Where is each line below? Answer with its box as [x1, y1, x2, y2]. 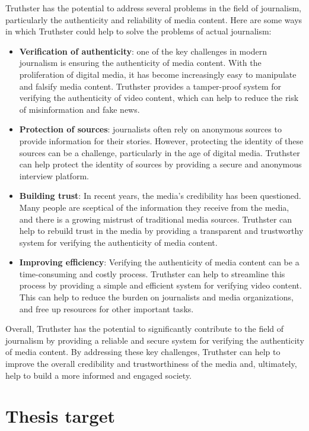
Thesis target [5, 404, 115, 428]
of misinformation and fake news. [19, 103, 140, 115]
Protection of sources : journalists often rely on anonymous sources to [19, 123, 282, 135]
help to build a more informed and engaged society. [5, 369, 192, 381]
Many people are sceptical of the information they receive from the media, [19, 201, 289, 213]
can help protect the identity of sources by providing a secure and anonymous [19, 158, 302, 170]
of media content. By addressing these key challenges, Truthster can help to [5, 346, 281, 358]
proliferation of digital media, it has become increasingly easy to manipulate [19, 68, 297, 80]
